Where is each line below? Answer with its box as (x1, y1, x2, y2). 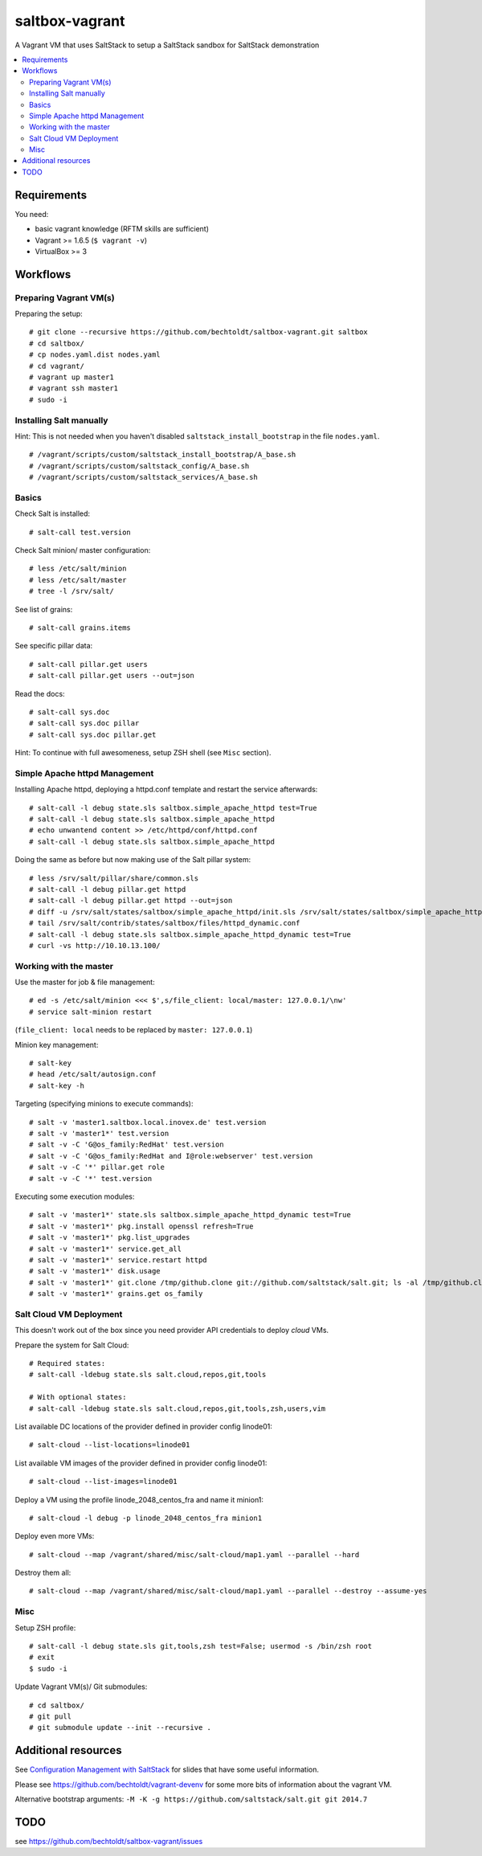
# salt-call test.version (29, 527, 132, 537)
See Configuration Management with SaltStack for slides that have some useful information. (14, 1764, 320, 1775)
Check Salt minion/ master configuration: (14, 546, 151, 555)
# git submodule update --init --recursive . (29, 1723, 212, 1732)
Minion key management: (14, 1040, 99, 1049)
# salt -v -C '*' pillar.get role (29, 1163, 165, 1172)
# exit (29, 1653, 55, 1662)
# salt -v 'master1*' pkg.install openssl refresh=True (29, 1221, 254, 1231)
